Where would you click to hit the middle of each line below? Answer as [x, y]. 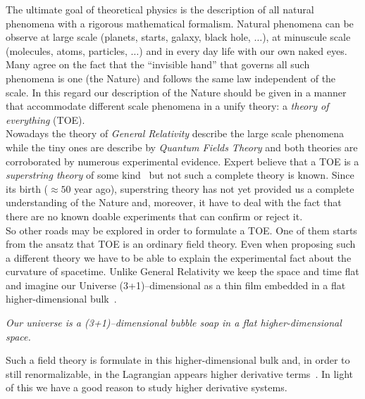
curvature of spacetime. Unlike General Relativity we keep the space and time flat [182, 271]
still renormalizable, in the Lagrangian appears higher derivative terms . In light [180, 373]
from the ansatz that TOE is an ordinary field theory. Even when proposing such [181, 244]
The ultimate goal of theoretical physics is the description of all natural [160, 9]
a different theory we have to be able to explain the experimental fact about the [179, 257]
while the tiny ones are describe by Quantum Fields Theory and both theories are [182, 147]
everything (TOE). [45, 119]
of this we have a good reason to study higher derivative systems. [147, 387]
